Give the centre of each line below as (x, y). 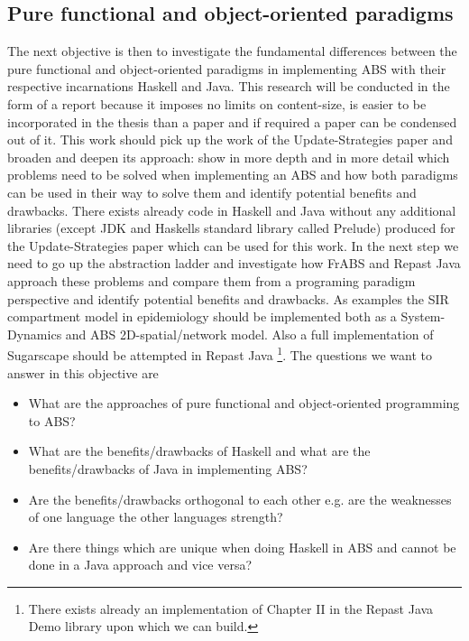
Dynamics (35, 334)
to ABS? (52, 420)
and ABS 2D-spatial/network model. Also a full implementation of (249, 334)
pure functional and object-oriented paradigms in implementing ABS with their (227, 68)
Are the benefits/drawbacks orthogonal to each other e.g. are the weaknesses (240, 499)
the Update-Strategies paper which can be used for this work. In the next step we (233, 245)
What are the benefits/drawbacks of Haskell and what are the (199, 451)
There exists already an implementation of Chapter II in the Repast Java (231, 608)
